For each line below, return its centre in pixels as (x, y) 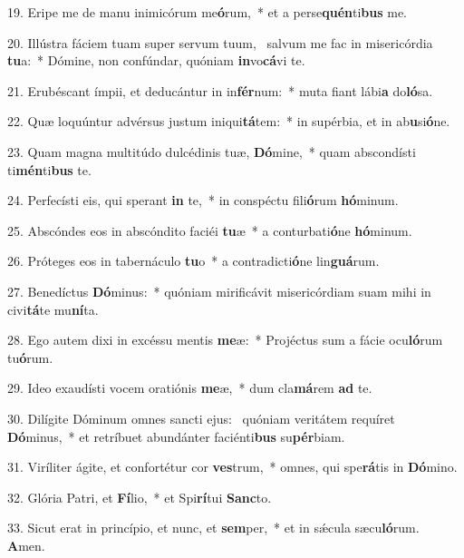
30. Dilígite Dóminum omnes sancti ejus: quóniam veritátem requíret (201, 418)
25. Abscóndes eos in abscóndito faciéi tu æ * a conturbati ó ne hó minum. (210, 230)
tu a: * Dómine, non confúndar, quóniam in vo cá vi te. (156, 60)
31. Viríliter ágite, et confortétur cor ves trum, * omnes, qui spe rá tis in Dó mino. (232, 467)
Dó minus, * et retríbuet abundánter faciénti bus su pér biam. (176, 436)
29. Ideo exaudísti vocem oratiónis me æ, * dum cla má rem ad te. (190, 388)
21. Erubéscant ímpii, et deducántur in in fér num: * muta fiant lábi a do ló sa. (220, 90)
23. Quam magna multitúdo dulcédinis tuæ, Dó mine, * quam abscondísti (212, 151)
